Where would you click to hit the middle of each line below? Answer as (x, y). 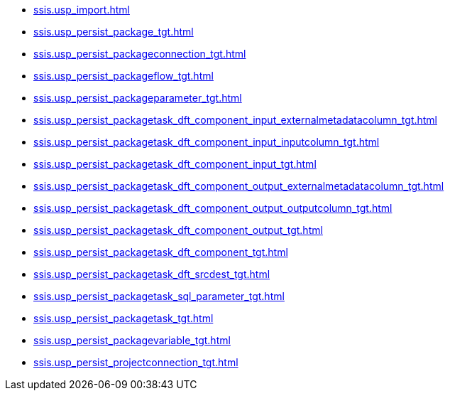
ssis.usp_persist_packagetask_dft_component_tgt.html (161, 252)
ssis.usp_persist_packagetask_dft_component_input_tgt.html (175, 164)
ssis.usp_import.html (82, 10)
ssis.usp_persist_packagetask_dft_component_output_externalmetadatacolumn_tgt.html (239, 186)
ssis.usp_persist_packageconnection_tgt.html (140, 54)
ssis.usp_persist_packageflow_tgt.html (124, 76)
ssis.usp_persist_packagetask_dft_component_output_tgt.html (178, 230)
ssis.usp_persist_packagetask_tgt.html (124, 318)
